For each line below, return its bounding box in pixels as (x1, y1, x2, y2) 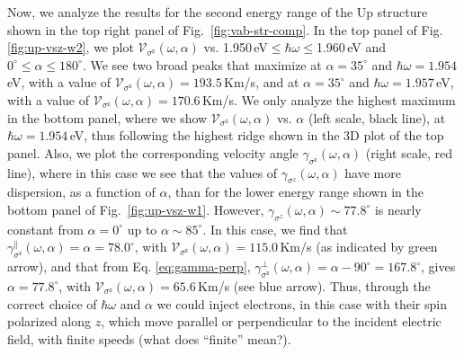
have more (344, 163, 401, 182)
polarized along (7, 312, 92, 331)
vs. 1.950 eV (203, 38, 268, 57)
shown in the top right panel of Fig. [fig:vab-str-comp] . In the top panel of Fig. (7, 20, 443, 39)
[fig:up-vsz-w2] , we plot (7, 38, 134, 57)
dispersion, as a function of (7, 182, 156, 201)
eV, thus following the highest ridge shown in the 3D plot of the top (69, 126, 444, 145)
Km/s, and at (224, 73, 299, 92)
